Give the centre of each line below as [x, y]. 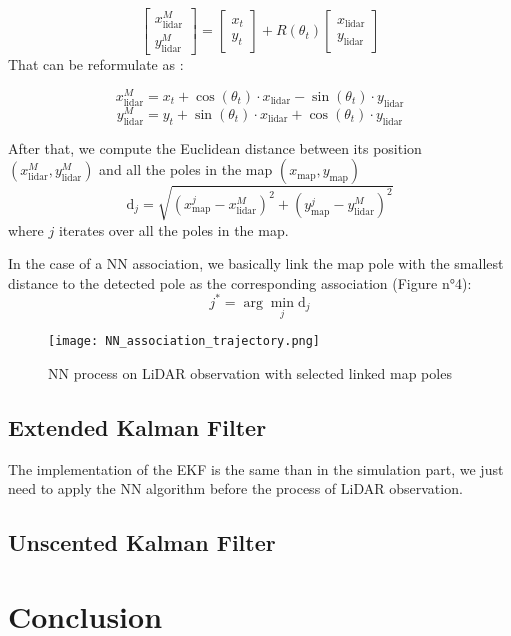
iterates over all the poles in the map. [173, 229]
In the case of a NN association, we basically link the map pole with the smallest [256, 263]
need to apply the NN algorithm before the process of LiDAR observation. [235, 488]
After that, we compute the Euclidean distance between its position [215, 147]
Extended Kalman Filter [137, 426]
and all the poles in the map [186, 169]
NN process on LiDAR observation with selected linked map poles [250, 372]
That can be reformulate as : [96, 64]
